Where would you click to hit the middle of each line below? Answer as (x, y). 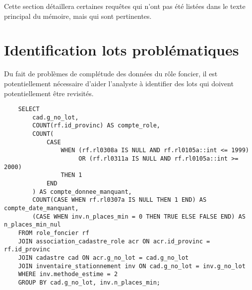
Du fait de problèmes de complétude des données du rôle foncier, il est (111, 74)
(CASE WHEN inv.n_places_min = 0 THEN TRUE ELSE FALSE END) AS (139, 216)
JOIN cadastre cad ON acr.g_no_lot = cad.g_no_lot (103, 258)
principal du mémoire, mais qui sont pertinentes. (78, 16)
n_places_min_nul (32, 225)
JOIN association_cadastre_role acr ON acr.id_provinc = (114, 241)
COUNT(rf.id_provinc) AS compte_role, (96, 126)
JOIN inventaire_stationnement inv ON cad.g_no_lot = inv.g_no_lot (132, 266)
